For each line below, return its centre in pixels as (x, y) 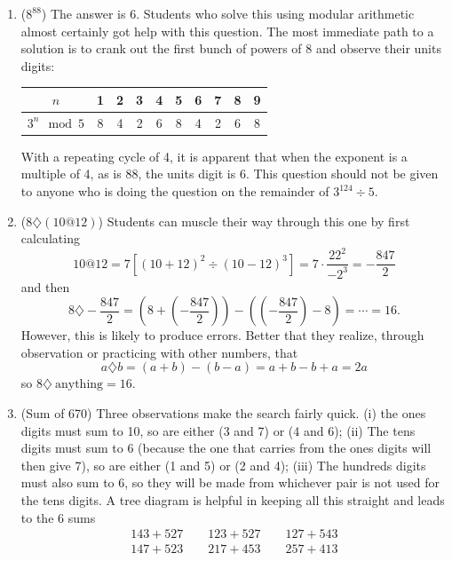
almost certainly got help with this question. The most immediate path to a (227, 31)
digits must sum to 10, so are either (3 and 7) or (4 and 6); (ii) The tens (218, 430)
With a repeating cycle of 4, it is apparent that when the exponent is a (214, 156)
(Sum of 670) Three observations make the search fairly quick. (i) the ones (223, 413)
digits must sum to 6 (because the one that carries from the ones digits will (226, 448)
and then (45, 286)
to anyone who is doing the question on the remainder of (175, 191)
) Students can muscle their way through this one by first (254, 221)
